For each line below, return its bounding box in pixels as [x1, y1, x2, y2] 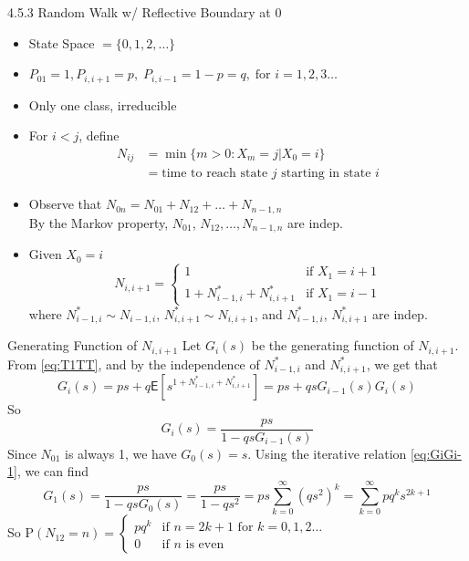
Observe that [28, 194, 102, 213]
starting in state [281, 167, 371, 181]
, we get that [366, 354, 438, 373]
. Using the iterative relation [247, 443, 407, 462]
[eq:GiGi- [410, 443, 462, 462]
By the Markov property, [28, 213, 169, 232]
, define [78, 126, 120, 145]
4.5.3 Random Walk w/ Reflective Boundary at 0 [7, 3, 282, 21]
